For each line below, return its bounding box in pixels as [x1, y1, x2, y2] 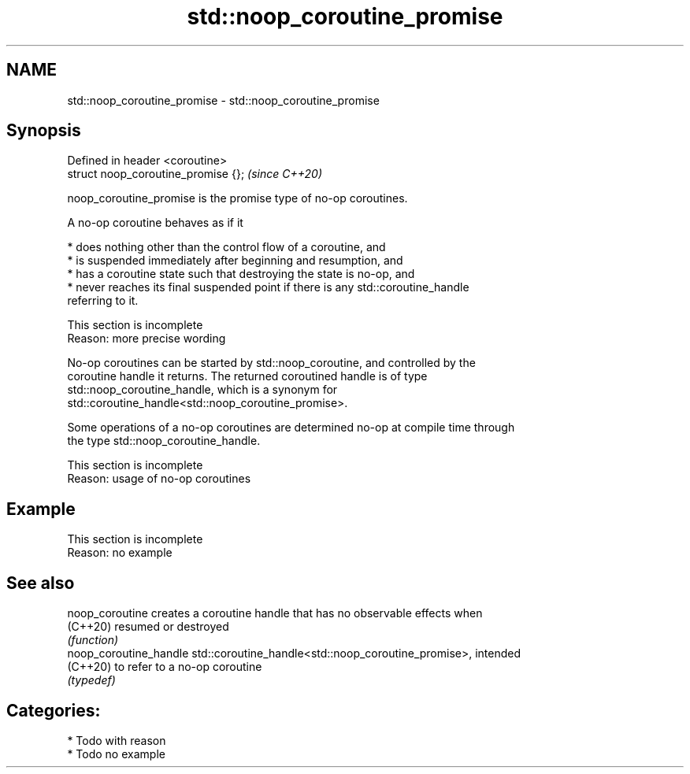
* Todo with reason [67, 733, 166, 747]
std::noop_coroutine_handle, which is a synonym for [67, 383, 338, 397]
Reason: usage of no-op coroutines [67, 472, 251, 486]
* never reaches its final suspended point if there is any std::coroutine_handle [67, 280, 469, 294]
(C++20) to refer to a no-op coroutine [67, 660, 262, 674]
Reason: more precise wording [67, 331, 226, 346]
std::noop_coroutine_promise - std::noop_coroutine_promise [67, 93, 380, 107]
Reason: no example [67, 546, 172, 560]
